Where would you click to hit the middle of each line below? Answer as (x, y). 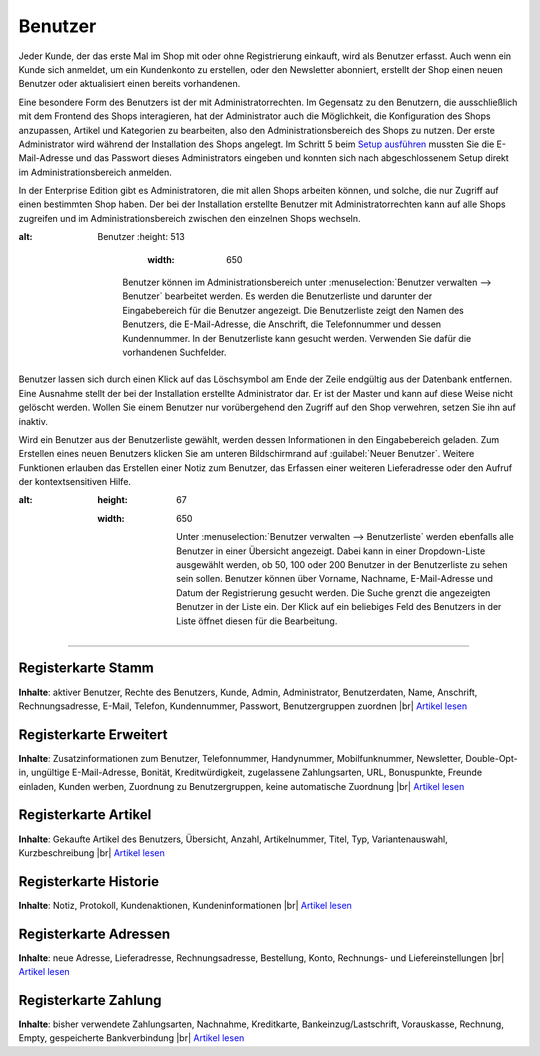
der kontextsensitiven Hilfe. (75, 482)
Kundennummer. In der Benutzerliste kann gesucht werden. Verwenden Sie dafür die (297, 338)
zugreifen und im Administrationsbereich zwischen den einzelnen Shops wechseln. (189, 218)
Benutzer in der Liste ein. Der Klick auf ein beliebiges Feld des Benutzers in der (339, 607)
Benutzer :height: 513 (141, 237)
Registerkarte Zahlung (90, 1000)
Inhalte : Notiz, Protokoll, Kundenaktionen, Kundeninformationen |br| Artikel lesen (185, 905)
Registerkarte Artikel (85, 815)
